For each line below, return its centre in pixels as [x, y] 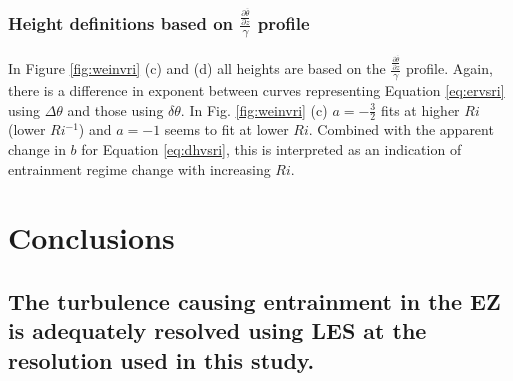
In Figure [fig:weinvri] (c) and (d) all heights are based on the [197, 68]
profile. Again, [449, 68]
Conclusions [91, 237]
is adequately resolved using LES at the [217, 330]
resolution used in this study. [161, 359]
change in [37, 148]
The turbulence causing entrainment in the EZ [254, 300]
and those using [115, 109]
